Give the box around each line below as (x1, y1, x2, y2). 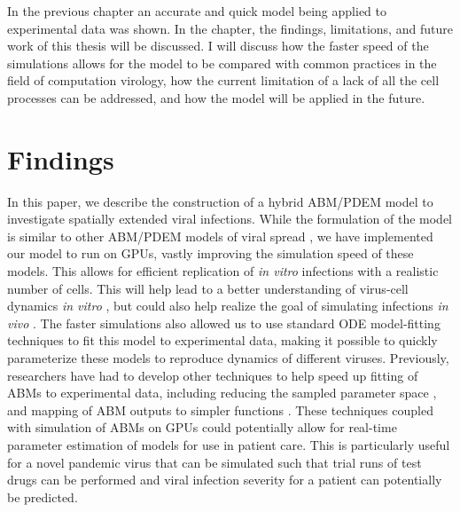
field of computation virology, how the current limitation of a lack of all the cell (7, 71, 440, 90)
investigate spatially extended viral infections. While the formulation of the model (7, 209, 453, 228)
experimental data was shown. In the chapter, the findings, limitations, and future (7, 19, 453, 37)
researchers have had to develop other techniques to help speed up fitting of (7, 366, 418, 384)
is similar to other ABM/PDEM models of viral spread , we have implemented (7, 226, 433, 245)
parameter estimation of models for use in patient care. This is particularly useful (7, 436, 450, 453)
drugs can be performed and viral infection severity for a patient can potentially (7, 470, 442, 489)
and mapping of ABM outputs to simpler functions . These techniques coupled (7, 400, 433, 419)
